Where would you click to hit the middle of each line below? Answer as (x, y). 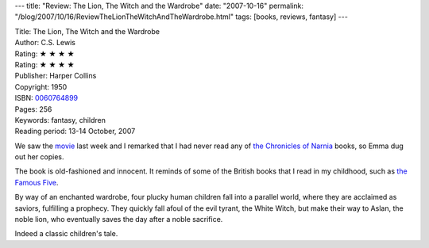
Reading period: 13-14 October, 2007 (75, 132)
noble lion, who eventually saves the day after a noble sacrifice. (119, 219)
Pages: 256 (33, 109)
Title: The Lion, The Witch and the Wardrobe (87, 31)
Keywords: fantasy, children (60, 120)
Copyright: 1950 (41, 86)
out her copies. (39, 157)
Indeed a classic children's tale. (66, 234)
